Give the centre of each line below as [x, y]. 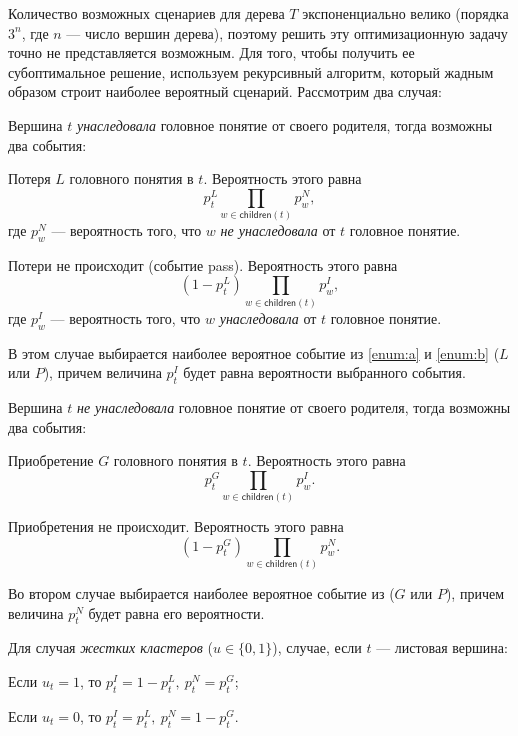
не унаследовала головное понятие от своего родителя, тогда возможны [293, 406]
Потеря [29, 178]
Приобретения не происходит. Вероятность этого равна [176, 526]
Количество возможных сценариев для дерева [146, 13]
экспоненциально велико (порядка [405, 13]
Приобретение [51, 460]
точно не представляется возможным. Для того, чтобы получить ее [211, 52]
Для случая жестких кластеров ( [110, 647]
